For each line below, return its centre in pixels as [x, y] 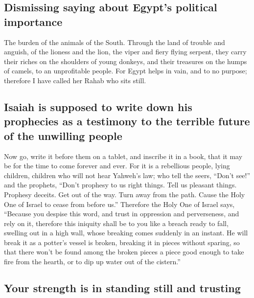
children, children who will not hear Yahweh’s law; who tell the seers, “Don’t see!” [127, 175]
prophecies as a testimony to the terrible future [127, 121]
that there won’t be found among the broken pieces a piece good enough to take [124, 252]
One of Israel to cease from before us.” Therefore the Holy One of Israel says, [119, 204]
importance [33, 21]
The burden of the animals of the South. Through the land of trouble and [115, 42]
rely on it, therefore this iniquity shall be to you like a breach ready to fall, [116, 223]
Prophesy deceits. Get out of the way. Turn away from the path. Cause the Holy [125, 194]
